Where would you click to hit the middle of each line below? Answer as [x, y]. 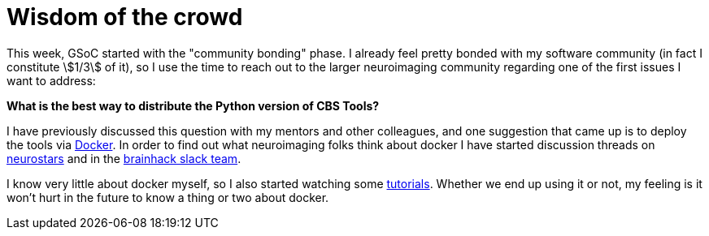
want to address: [51, 80]
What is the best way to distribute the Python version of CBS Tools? [193, 105]
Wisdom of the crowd [125, 17]
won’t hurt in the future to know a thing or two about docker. [168, 197]
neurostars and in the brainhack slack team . [124, 158]
